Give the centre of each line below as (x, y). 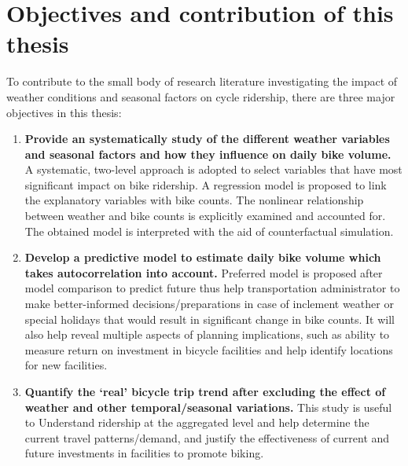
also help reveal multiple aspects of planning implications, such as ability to (207, 334)
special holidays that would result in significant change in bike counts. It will (210, 319)
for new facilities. (66, 365)
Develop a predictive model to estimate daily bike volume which (203, 257)
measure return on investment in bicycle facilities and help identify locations (209, 349)
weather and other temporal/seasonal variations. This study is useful (208, 407)
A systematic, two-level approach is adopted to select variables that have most (213, 169)
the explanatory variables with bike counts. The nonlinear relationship (194, 200)
